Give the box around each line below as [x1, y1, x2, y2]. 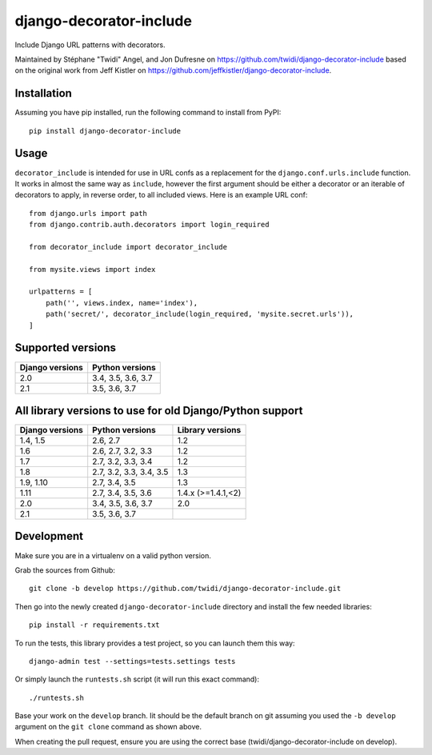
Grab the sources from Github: [14, 565, 116, 575]
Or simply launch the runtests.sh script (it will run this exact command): [14, 674, 260, 684]
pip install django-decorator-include [29, 126, 182, 135]
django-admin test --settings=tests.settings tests [29, 657, 236, 665]
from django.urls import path [29, 209, 148, 218]
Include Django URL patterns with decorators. [14, 40, 166, 50]
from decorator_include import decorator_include [29, 242, 228, 251]
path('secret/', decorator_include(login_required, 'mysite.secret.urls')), [45, 310, 354, 319]
